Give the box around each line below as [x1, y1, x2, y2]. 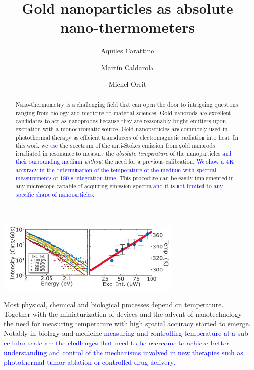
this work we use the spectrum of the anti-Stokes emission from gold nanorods [15, 141, 215, 149]
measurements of [15, 173, 58, 182]
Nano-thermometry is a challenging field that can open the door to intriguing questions [15, 100, 238, 108]
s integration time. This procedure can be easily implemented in [71, 173, 234, 182]
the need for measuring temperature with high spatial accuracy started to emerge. [4, 318, 251, 328]
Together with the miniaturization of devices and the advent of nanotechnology [4, 309, 242, 319]
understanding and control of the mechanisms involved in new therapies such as [4, 347, 243, 357]
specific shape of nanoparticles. [15, 190, 95, 198]
